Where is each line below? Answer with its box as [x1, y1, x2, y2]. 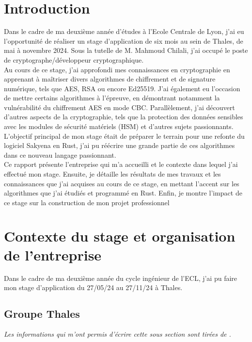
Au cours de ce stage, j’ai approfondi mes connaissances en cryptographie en [4, 64, 230, 74]
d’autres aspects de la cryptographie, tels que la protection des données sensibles [4, 112, 243, 122]
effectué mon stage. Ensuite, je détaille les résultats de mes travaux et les [4, 169, 221, 179]
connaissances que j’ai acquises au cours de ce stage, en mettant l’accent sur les [4, 178, 239, 188]
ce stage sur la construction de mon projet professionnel [4, 197, 170, 207]
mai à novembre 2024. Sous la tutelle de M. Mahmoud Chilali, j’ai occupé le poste [4, 45, 248, 55]
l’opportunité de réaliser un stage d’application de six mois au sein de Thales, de [4, 35, 243, 46]
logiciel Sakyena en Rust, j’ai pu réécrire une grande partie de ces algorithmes [4, 140, 235, 150]
